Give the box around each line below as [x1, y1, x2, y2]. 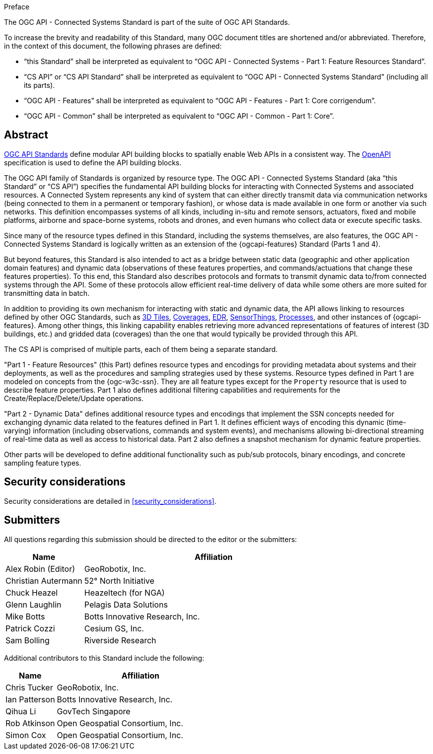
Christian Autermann [5, 575, 82, 586]
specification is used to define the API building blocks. [4, 158, 182, 167]
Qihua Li [5, 706, 36, 716]
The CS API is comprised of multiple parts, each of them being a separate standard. [4, 344, 278, 353]
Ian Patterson [5, 694, 55, 704]
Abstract [4, 129, 48, 141]
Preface [4, 2, 30, 11]
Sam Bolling [5, 635, 50, 645]
